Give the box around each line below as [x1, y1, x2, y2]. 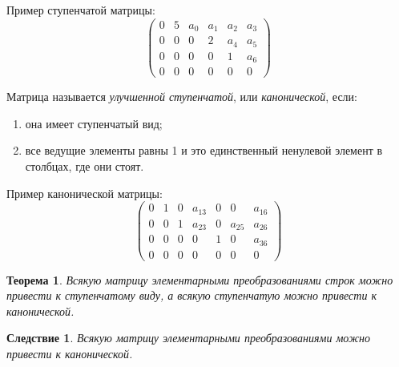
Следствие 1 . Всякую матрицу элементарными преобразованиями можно [6, 329, 370, 346]
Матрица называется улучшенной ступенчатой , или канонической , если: [6, 88, 357, 105]
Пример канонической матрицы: [6, 184, 163, 201]
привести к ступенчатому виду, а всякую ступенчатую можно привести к [6, 287, 377, 304]
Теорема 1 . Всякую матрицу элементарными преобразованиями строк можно [6, 271, 393, 288]
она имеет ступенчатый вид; [25, 115, 163, 131]
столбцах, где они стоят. [25, 157, 144, 174]
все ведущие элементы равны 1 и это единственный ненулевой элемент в [25, 142, 383, 159]
